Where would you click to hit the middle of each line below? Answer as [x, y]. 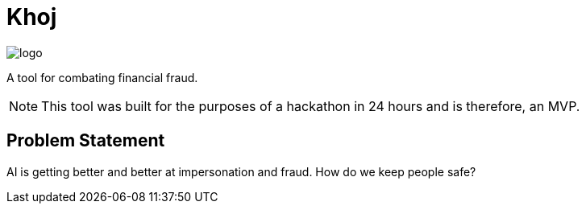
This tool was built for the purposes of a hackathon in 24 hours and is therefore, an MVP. [311, 106]
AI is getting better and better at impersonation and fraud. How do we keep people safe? [241, 171]
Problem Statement [86, 141]
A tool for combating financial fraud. [102, 77]
